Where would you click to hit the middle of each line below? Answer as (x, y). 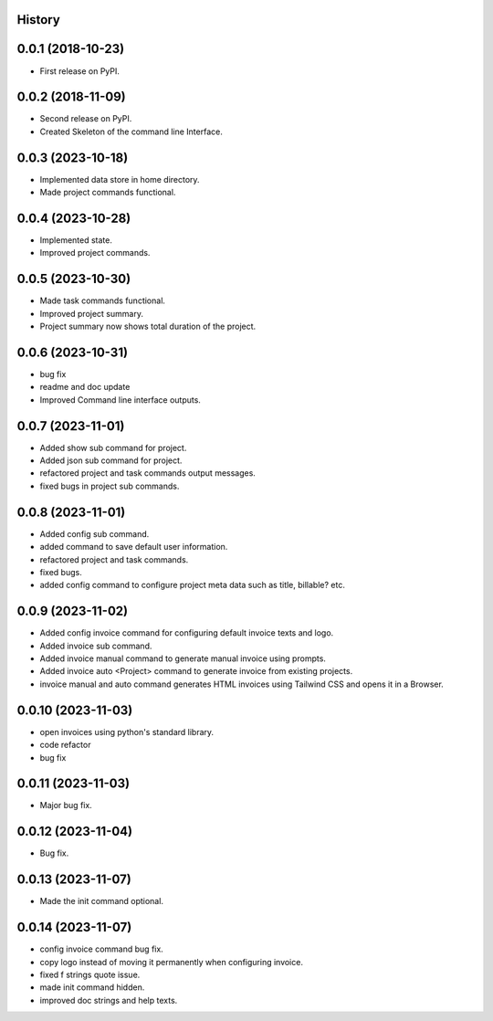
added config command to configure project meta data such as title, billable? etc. (193, 585)
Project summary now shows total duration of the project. (148, 326)
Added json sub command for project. (111, 460)
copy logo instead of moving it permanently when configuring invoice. (171, 962)
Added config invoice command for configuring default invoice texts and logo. (187, 633)
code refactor (65, 745)
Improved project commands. (95, 253)
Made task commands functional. (103, 300)
